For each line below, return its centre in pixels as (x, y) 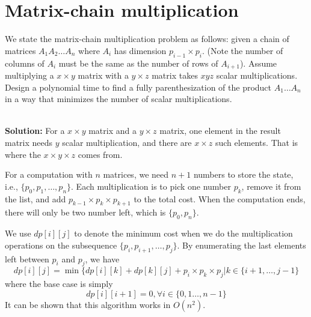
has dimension (140, 50)
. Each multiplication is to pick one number (151, 186)
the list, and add (35, 198)
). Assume (258, 63)
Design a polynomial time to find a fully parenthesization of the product (138, 87)
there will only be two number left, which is (85, 212)
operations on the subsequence (61, 245)
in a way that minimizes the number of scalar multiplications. (119, 99)
